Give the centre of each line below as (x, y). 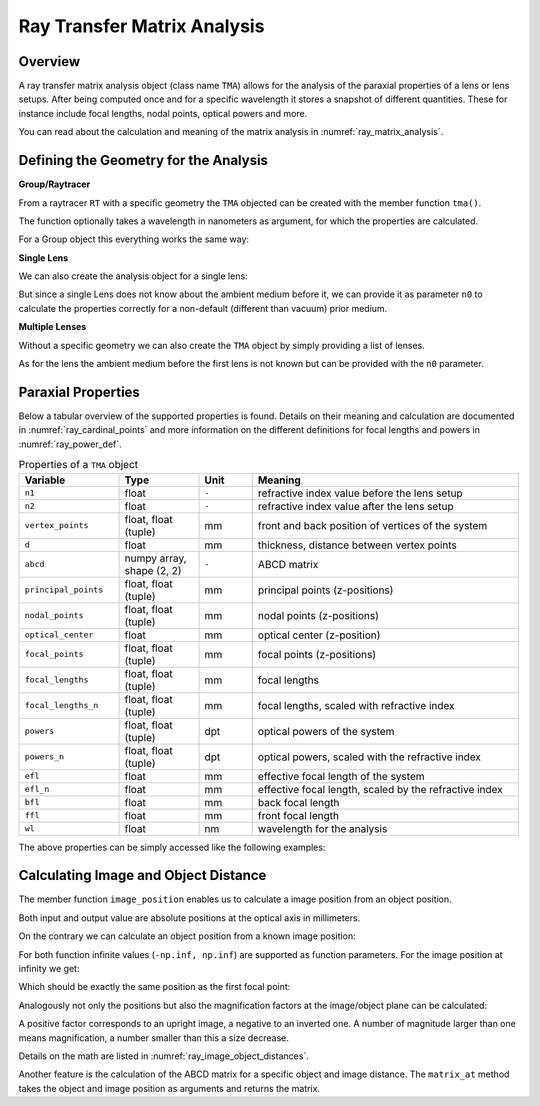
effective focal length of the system (341, 776)
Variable (45, 480)
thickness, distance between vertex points (357, 545)
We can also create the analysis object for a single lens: (133, 276)
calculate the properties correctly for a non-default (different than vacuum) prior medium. (203, 308)
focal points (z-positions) (317, 654)
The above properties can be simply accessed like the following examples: (172, 847)
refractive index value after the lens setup (355, 506)
